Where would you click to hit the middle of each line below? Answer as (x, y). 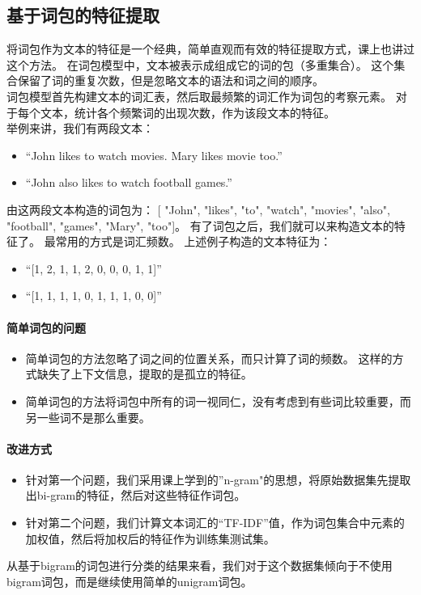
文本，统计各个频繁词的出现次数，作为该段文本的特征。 (187, 112)
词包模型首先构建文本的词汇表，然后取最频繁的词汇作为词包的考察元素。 (199, 96)
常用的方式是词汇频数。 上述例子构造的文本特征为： (193, 241)
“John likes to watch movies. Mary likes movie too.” (154, 155)
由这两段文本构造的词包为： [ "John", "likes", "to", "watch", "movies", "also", (198, 209)
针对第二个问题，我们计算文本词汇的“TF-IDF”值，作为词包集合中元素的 (215, 523)
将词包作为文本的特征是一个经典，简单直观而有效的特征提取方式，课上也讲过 (210, 49)
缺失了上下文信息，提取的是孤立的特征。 (145, 374)
